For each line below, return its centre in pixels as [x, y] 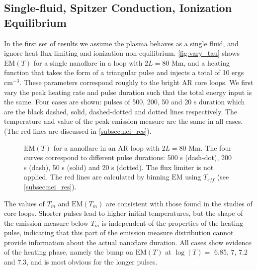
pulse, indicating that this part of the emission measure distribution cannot [119, 232]
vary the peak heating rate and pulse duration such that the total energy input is [128, 92]
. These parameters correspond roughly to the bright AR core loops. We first [136, 82]
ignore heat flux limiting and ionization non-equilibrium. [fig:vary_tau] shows [122, 53]
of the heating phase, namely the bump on [69, 252]
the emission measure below [46, 223]
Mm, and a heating [201, 62]
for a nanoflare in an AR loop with [106, 147]
